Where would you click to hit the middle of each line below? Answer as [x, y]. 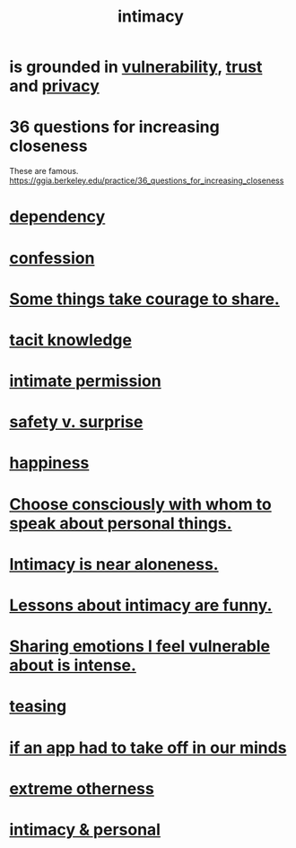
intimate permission [85, 381]
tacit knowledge [71, 340]
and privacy [55, 86]
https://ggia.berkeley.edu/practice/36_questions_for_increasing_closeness [147, 180]
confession [52, 258]
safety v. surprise [76, 422]
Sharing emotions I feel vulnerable [140, 647]
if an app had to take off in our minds [148, 747]
